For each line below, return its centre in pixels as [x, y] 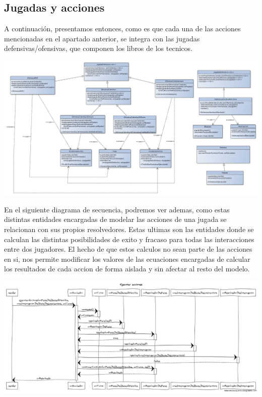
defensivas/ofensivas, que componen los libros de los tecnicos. [98, 48]
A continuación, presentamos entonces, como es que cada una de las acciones [122, 29]
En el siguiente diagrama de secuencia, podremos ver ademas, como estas [117, 209]
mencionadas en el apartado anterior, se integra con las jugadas [102, 38]
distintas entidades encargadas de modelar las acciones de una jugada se [115, 219]
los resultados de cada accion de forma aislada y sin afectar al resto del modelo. [127, 269]
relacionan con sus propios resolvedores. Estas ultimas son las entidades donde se [129, 229]
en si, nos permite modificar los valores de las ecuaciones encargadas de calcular [127, 259]
